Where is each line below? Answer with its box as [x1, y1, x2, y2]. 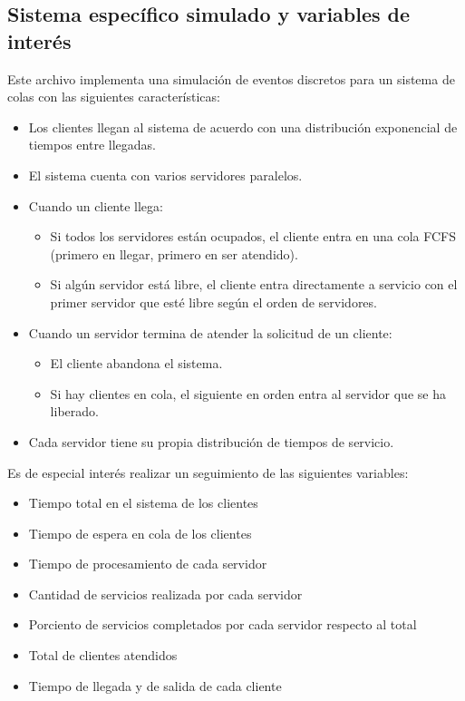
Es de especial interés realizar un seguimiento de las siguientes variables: [7, 462, 409, 482]
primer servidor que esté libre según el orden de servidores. [50, 292, 377, 311]
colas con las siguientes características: [7, 87, 220, 106]
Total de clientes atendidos [28, 646, 178, 665]
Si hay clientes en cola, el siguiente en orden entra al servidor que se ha [50, 384, 446, 403]
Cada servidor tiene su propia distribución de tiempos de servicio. [28, 432, 394, 451]
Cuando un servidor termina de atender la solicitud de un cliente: [28, 323, 392, 342]
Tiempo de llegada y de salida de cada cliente [28, 676, 282, 695]
